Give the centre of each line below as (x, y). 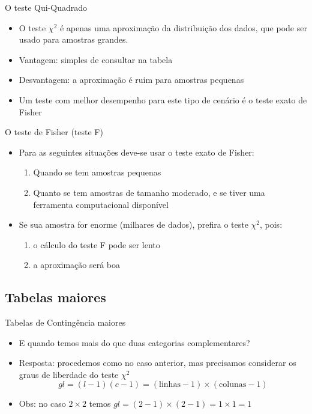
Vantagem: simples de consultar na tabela (96, 59)
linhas (170, 385)
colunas (233, 385)
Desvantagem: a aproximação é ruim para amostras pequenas (131, 80)
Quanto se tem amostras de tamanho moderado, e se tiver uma (149, 192)
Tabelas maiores (55, 297)
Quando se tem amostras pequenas (97, 172)
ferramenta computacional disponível (101, 204)
